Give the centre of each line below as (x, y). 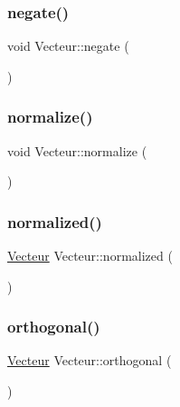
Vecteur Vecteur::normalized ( (90, 256)
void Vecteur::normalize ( (77, 150)
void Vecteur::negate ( (68, 46)
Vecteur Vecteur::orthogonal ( (90, 360)
